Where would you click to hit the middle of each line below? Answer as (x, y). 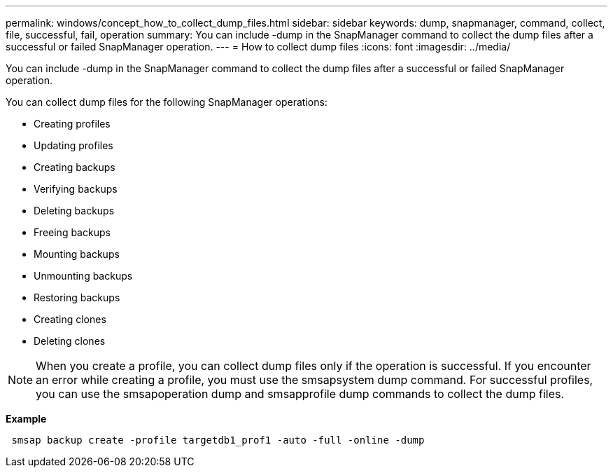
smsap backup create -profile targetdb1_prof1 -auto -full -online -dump (218, 440)
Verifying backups (76, 189)
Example (26, 419)
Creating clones (70, 319)
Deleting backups (74, 211)
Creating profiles (72, 124)
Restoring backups (77, 297)
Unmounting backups (83, 276)
